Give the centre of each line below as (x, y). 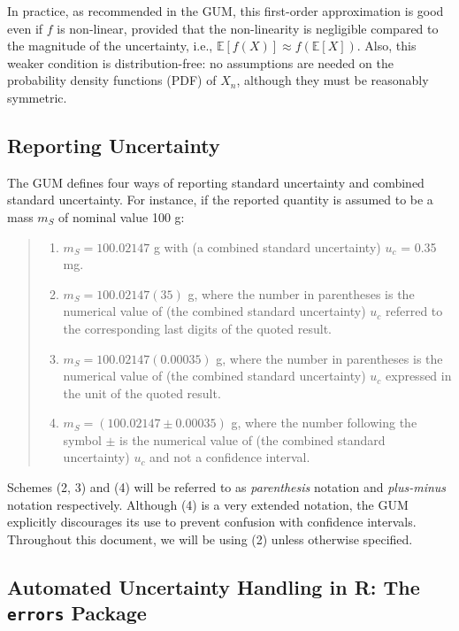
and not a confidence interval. (230, 457)
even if (25, 28)
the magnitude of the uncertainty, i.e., (110, 46)
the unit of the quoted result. (142, 392)
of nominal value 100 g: (122, 216)
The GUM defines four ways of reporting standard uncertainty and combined (216, 182)
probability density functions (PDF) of (112, 80)
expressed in (419, 376)
